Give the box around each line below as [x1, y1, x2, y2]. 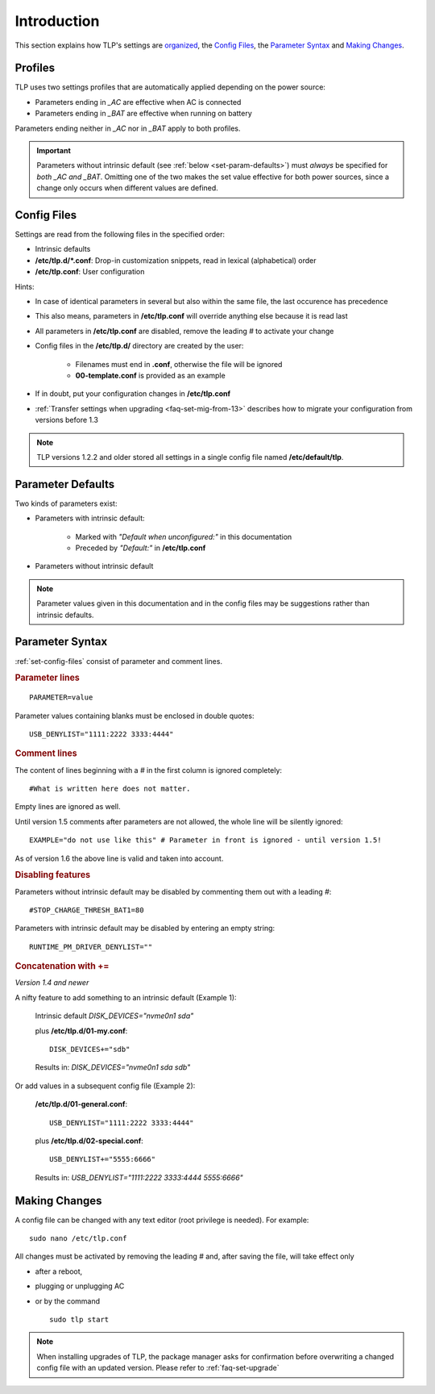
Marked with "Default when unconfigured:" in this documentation [75, 532, 292, 541]
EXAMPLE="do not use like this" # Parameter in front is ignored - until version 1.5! [29, 836, 382, 845]
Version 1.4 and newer [14, 978, 89, 987]
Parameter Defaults [14, 477, 115, 491]
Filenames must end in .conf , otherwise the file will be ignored [75, 359, 283, 369]
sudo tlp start [49, 1315, 110, 1324]
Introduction [14, 12, 100, 30]
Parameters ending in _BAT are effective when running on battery [35, 109, 253, 119]
